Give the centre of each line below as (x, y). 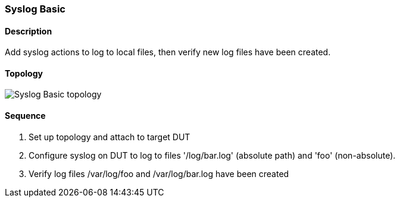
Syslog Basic (35, 9)
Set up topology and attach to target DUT (110, 137)
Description (29, 31)
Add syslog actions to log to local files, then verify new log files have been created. (168, 52)
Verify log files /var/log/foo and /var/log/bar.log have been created (159, 173)
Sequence (25, 116)
